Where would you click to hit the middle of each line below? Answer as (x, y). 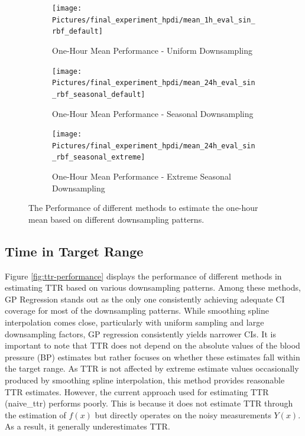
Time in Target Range (74, 251)
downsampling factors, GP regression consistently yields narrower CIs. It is (140, 333)
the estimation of (35, 414)
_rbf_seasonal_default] (99, 94)
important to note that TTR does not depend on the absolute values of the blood (152, 345)
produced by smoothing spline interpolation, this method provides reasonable (145, 380)
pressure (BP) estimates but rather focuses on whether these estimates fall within (152, 357)
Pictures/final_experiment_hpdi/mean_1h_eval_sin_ (154, 20)
